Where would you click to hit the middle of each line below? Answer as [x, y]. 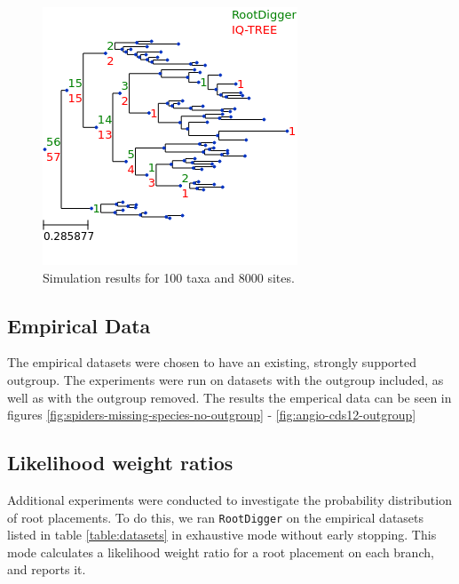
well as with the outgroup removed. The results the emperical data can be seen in [229, 397]
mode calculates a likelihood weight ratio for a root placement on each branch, [221, 552]
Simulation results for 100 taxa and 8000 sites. [169, 277]
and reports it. [47, 569]
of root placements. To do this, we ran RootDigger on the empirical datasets [216, 517]
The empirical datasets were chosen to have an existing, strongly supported [212, 362]
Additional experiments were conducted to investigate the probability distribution [229, 499]
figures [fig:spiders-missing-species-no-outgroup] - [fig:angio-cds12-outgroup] [212, 415]
